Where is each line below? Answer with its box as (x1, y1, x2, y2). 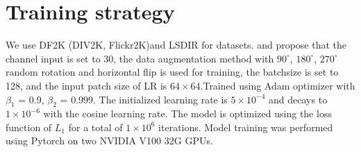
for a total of (68, 119, 123, 134)
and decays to (269, 92, 328, 106)
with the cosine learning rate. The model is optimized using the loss (43, 106, 332, 121)
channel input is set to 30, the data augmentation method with (6, 51, 274, 65)
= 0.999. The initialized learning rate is (60, 92, 228, 106)
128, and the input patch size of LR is (6, 78, 167, 92)
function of (6, 119, 52, 134)
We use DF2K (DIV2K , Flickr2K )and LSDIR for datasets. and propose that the (6, 37, 347, 52)
